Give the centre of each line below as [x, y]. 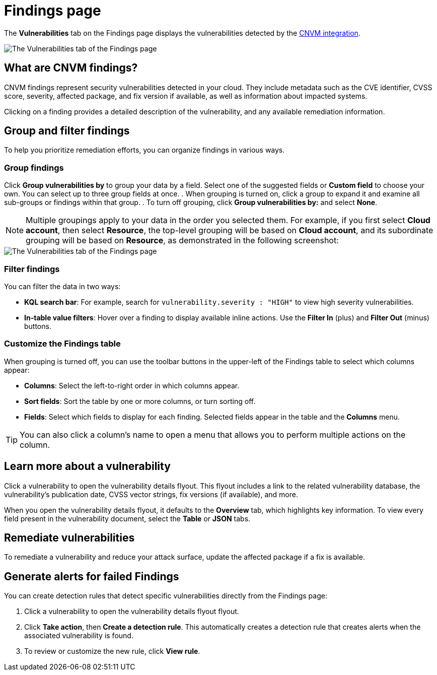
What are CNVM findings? [71, 68]
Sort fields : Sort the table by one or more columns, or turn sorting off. [140, 401]
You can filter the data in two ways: [62, 286]
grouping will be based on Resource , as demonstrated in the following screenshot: [182, 241]
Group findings [34, 167]
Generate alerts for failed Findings [92, 576]
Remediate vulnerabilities [69, 537]
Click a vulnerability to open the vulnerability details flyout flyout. [132, 612]
